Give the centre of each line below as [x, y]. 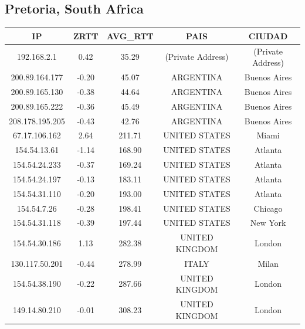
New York [268, 223]
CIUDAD [268, 35]
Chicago [268, 208]
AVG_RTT [130, 35]
